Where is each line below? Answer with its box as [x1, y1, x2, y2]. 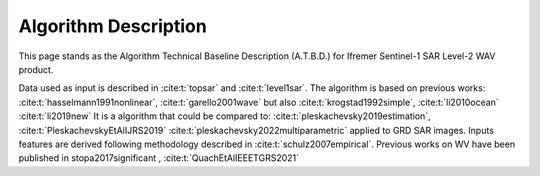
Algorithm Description [18, 15, 207, 37]
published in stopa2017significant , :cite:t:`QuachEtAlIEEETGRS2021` [18, 152, 300, 164]
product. [18, 63, 54, 75]
